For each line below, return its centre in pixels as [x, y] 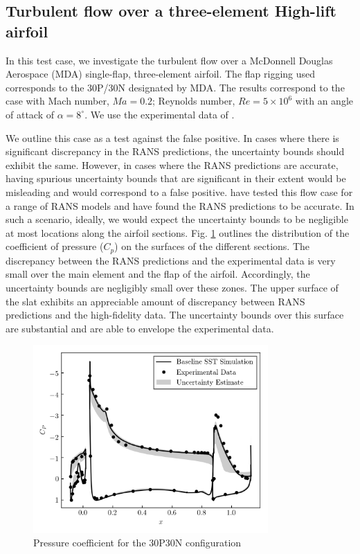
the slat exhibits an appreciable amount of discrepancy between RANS [155, 301]
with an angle [324, 101]
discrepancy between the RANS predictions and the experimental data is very [171, 260]
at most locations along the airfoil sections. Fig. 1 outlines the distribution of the [178, 232]
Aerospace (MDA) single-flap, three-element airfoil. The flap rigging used [161, 74]
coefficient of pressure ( [55, 246]
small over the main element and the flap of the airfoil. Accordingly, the [158, 274]
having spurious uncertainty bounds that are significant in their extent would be [176, 178]
